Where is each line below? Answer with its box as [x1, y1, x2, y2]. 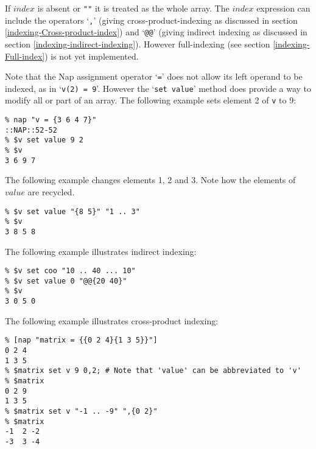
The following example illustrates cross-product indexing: [5, 314, 219, 327]
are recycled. [27, 186, 75, 198]
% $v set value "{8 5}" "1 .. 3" [5, 207, 140, 216]
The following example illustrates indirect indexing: [5, 245, 197, 257]
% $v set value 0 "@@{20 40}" [5, 276, 127, 285]
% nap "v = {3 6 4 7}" [5, 116, 97, 125]
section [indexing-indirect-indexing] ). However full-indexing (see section [5, 37, 270, 50]
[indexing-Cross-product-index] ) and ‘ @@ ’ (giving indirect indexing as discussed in [5, 26, 307, 38]
